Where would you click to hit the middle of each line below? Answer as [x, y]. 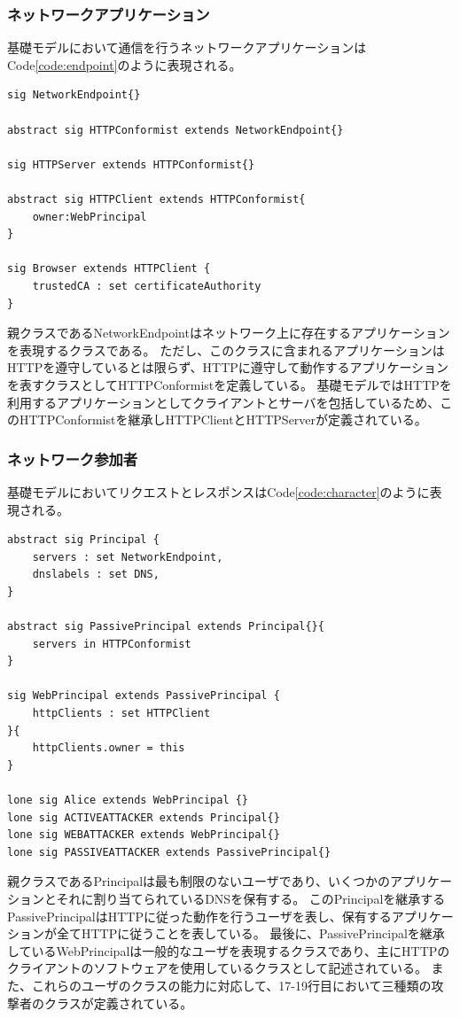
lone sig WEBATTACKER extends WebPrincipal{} [144, 835]
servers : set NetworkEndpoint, [128, 557]
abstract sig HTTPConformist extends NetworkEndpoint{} [175, 130]
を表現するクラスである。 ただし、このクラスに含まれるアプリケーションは [226, 350]
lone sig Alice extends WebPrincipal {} [128, 800]
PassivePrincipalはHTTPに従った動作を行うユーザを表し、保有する [199, 916]
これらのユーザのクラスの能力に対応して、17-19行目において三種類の [231, 985]
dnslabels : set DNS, [96, 575]
